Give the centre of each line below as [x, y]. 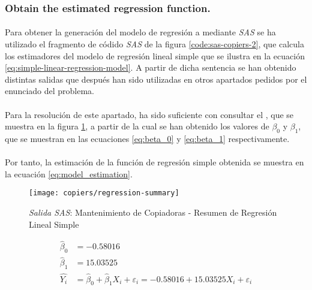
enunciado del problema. [50, 91]
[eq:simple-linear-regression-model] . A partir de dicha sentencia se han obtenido [151, 67]
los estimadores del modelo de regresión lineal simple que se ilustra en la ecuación [155, 55]
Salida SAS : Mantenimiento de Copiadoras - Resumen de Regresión [153, 212]
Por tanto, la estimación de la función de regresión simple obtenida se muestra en [154, 162]
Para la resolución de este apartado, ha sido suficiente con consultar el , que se [149, 114]
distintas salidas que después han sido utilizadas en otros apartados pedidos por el [156, 79]
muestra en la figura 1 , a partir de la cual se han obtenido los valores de [137, 126]
